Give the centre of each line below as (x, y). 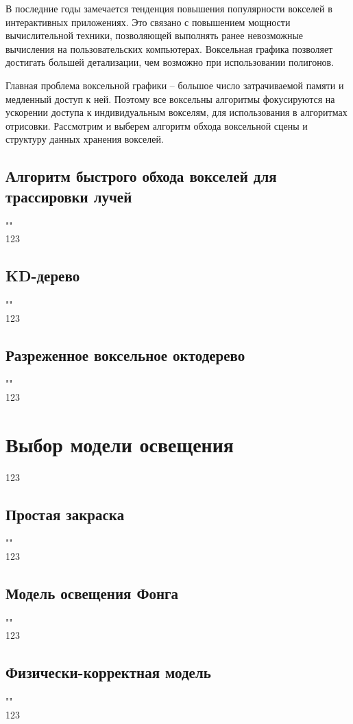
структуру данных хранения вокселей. (85, 139)
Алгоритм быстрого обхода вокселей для (141, 176)
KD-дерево (43, 276)
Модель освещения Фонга (92, 593)
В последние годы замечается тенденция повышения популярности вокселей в (169, 8)
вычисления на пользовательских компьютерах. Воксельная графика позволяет (169, 48)
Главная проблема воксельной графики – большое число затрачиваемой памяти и (175, 85)
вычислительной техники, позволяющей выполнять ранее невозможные (155, 35)
